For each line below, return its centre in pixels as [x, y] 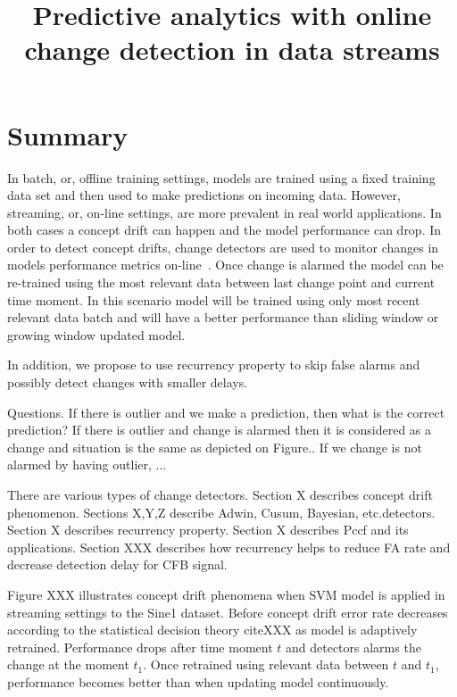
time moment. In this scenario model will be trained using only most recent [214, 299]
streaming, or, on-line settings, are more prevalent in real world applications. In [224, 212]
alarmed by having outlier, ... [87, 465]
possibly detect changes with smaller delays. [128, 382]
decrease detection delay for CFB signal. [117, 564]
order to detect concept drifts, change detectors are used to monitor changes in [223, 247]
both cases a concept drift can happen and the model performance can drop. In [224, 230]
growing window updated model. [96, 334]
